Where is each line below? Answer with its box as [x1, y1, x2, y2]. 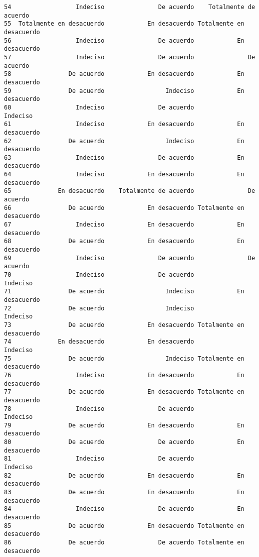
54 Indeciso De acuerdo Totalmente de [4, 4, 255, 11]
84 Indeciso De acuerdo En [4, 505, 244, 513]
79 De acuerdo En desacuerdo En [4, 421, 244, 429]
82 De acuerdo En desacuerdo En [4, 472, 244, 479]
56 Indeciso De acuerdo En [4, 37, 244, 44]
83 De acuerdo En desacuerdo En [4, 489, 244, 496]
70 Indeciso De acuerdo [4, 271, 194, 278]
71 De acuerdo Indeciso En [4, 288, 244, 295]
